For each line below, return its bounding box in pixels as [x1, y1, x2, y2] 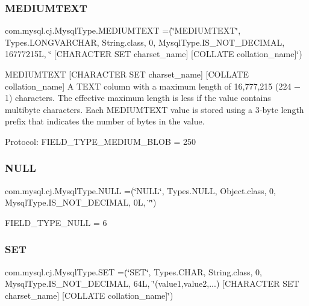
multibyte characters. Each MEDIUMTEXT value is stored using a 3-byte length [5, 103, 304, 115]
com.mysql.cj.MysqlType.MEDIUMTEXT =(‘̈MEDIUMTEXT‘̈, [5, 24, 241, 37]
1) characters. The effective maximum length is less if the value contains [5, 91, 271, 104]
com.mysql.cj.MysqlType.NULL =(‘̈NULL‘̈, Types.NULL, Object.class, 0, [5, 184, 276, 197]
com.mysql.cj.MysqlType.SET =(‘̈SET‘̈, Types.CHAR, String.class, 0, [5, 265, 262, 278]
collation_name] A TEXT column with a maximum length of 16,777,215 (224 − [5, 79, 301, 92]
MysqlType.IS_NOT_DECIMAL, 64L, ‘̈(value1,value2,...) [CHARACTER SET [5, 277, 299, 290]
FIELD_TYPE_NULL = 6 [5, 216, 107, 228]
